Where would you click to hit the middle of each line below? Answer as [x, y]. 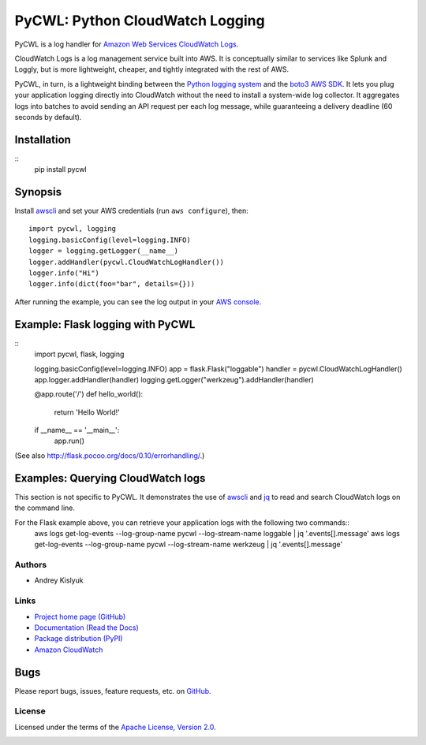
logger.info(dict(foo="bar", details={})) [112, 284]
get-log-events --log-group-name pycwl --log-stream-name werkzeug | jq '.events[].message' [189, 545]
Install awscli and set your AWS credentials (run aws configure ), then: [131, 211]
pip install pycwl [60, 169]
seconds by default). [48, 117]
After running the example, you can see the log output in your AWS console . [138, 302]
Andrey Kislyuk [59, 580]
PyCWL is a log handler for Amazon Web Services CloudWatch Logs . [127, 44]
